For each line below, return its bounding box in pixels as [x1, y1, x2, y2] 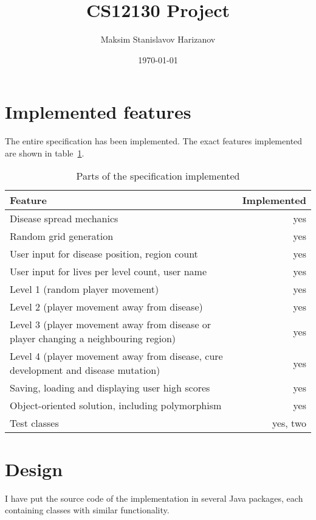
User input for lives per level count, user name [10, 264, 207, 279]
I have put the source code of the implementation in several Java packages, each [5, 491, 303, 504]
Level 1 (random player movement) [10, 282, 159, 297]
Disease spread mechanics [10, 211, 118, 226]
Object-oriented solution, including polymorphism [10, 398, 222, 413]
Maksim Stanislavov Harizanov [100, 33, 216, 46]
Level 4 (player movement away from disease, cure [10, 349, 223, 364]
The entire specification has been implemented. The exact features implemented [5, 135, 303, 147]
